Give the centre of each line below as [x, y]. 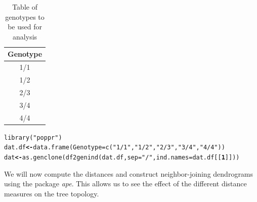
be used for [25, 27]
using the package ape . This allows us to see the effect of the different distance [125, 184]
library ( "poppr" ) [33, 137]
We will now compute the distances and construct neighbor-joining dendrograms [129, 173]
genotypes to [25, 16]
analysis [25, 36]
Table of [25, 7]
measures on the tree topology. [52, 193]
